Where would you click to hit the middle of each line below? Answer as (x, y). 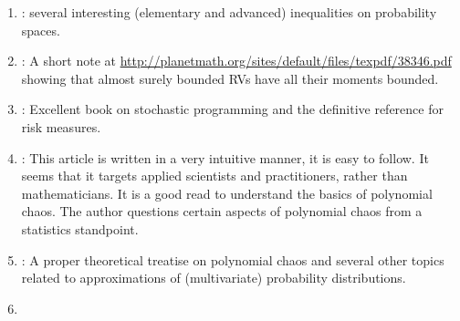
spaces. (41, 30)
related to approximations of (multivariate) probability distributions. (214, 278)
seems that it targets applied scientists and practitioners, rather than (214, 176)
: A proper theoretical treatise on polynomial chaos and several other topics (233, 259)
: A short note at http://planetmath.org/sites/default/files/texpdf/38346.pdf (236, 61)
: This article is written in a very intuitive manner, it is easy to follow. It (225, 157)
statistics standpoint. (80, 228)
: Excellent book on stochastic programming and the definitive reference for (232, 109)
